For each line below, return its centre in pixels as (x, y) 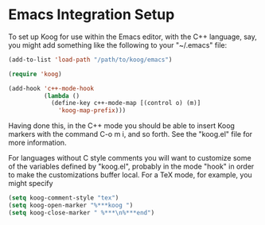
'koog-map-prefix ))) (92, 111)
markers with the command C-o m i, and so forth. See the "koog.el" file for (131, 134)
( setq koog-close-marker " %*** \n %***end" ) (82, 212)
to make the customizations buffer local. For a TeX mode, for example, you (130, 175)
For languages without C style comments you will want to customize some (130, 158)
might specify (31, 184)
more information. (37, 143)
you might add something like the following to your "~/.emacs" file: (118, 45)
